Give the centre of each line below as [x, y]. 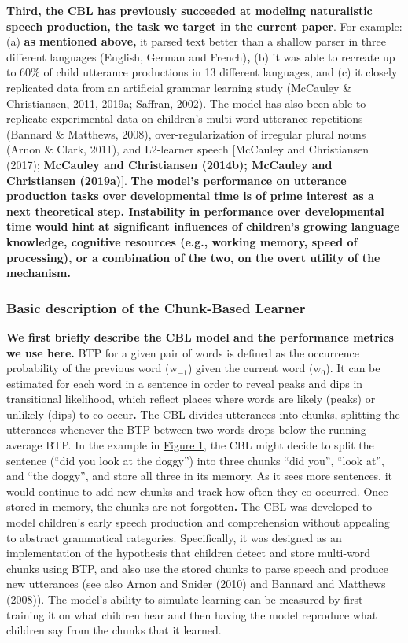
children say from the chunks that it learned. [114, 630]
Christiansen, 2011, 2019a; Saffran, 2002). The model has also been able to [186, 103]
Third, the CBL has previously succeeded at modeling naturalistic [189, 10]
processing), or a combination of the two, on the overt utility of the [193, 257]
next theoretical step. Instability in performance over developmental [195, 211]
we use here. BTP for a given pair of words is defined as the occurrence [183, 352]
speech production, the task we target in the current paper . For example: [204, 26]
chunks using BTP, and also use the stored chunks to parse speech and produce [198, 568]
